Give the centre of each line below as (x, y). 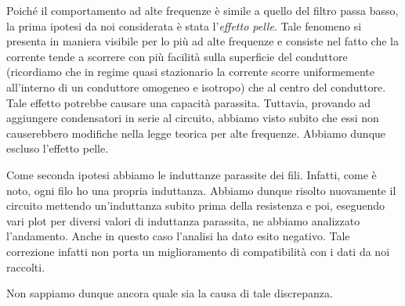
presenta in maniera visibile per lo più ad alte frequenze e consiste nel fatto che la (202, 41)
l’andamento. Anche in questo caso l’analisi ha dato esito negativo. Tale (178, 236)
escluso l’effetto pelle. (58, 148)
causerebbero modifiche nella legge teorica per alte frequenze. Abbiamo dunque (196, 133)
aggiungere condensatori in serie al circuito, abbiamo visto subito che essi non (193, 118)
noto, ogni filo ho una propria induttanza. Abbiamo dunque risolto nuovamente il (201, 190)
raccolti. (26, 266)
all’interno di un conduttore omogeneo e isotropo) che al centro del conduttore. (196, 86)
